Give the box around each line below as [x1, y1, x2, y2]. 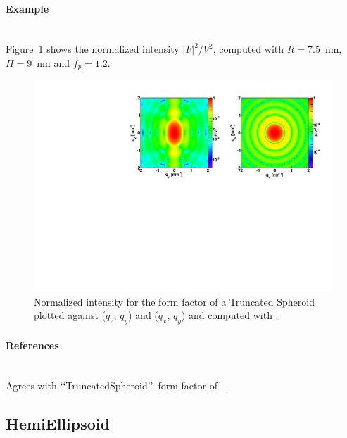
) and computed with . [181, 308, 279, 323]
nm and [37, 55, 70, 70]
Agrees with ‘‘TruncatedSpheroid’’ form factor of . [6, 378, 229, 393]
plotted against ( [34, 308, 106, 323]
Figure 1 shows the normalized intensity [6, 42, 179, 56]
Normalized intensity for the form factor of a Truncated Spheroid [34, 294, 315, 308]
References [6, 337, 59, 352]
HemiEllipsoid [6, 413, 110, 434]
